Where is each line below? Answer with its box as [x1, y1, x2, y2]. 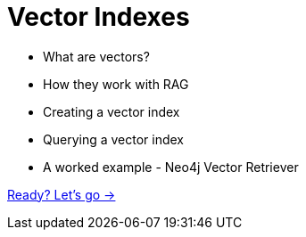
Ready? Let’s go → [7, 186, 116, 202]
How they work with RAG [43, 76, 189, 92]
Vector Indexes [7, 2, 190, 32]
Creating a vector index [43, 103, 180, 119]
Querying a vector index [43, 131, 185, 147]
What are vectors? [43, 48, 150, 64]
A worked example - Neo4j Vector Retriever [43, 159, 299, 175]
